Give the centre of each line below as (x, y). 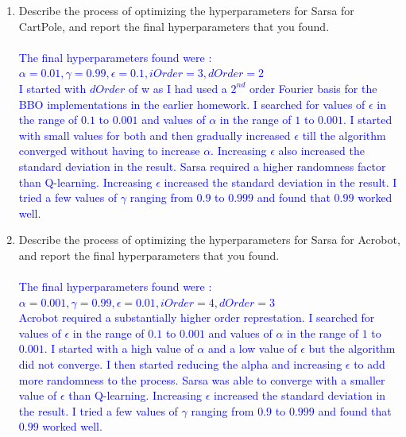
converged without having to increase (109, 151)
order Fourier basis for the (313, 88)
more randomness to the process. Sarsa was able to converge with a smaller (202, 379)
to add (369, 364)
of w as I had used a (178, 88)
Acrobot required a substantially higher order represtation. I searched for (197, 317)
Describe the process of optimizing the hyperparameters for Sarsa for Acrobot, (209, 240)
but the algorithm (352, 348)
